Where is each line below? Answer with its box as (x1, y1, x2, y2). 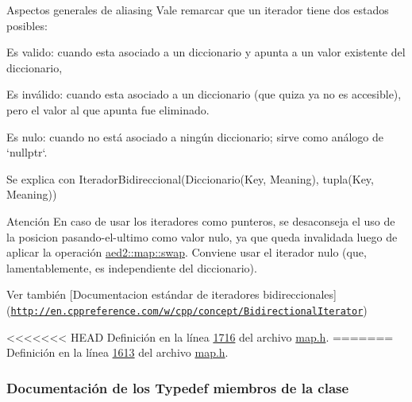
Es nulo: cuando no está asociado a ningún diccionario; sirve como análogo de (6, 128, 384, 145)
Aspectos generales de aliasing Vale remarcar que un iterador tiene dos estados (6, 2, 389, 17)
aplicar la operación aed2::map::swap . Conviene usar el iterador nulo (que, (6, 244, 367, 261)
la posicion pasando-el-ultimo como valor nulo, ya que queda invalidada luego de (6, 228, 398, 245)
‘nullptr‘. (6, 144, 48, 160)
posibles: (6, 17, 48, 33)
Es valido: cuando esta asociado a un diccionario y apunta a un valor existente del (6, 44, 406, 60)
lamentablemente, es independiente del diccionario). (6, 259, 257, 276)
